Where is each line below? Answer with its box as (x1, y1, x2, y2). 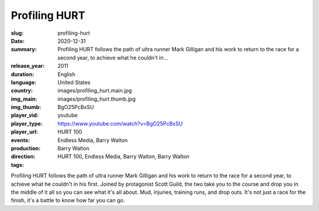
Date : (11, 37, 25, 44)
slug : (11, 29, 24, 37)
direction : (11, 153, 35, 160)
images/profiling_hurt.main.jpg (57, 87, 132, 94)
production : (11, 145, 41, 152)
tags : (11, 161, 24, 168)
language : (11, 78, 37, 85)
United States (57, 78, 91, 85)
